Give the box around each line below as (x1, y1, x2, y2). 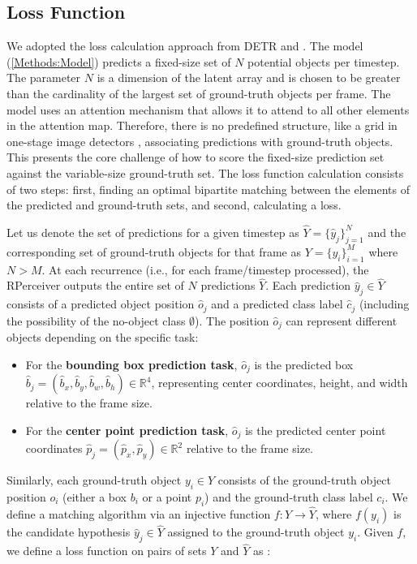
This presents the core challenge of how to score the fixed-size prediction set (6, 149, 385, 166)
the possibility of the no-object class (6, 312, 186, 329)
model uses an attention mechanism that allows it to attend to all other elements (6, 101, 410, 118)
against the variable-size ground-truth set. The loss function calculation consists (6, 164, 404, 181)
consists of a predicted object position (6, 295, 195, 312)
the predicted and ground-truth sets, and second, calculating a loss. (6, 196, 342, 213)
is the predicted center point (245, 421, 386, 438)
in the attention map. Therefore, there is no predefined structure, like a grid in (6, 117, 398, 134)
